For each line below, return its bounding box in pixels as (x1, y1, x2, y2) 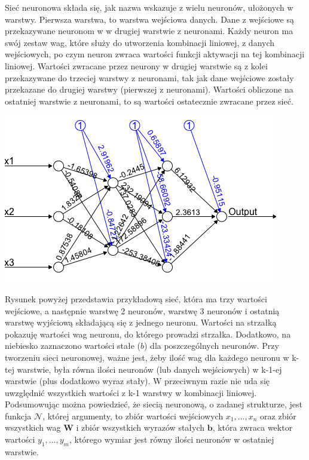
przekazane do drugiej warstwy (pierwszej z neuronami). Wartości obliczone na (5, 83, 293, 96)
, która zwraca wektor (212, 421, 293, 434)
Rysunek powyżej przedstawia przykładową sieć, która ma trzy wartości (5, 292, 267, 305)
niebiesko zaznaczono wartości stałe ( (5, 339, 140, 352)
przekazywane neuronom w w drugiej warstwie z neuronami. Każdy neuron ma (5, 24, 293, 37)
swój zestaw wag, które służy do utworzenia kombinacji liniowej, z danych (5, 36, 275, 48)
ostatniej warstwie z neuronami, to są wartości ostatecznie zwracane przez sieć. (5, 94, 293, 107)
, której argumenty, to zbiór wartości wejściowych (42, 409, 224, 422)
